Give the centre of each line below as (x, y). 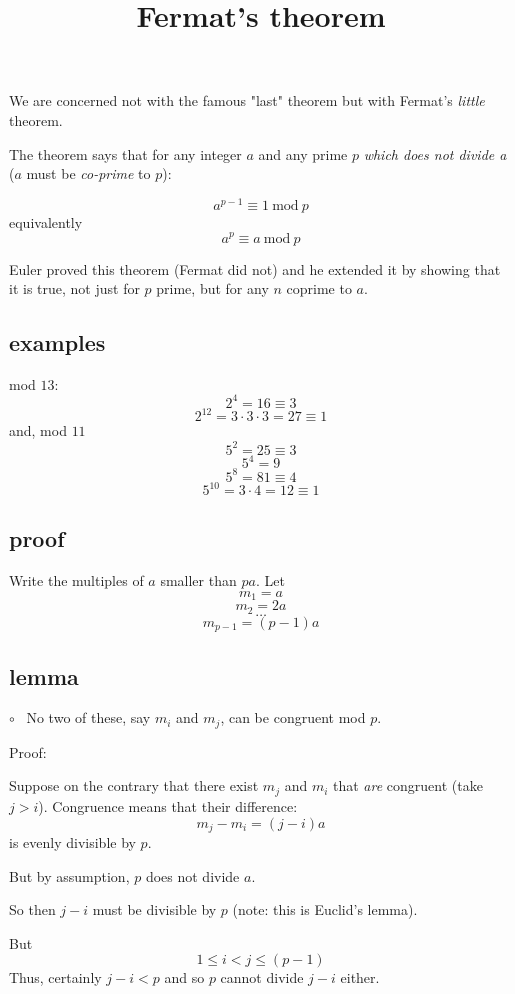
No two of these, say (88, 717)
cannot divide (262, 977)
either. (360, 977)
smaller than (198, 580)
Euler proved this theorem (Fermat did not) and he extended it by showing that (255, 268)
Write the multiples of (76, 580)
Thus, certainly (55, 977)
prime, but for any (212, 288)
